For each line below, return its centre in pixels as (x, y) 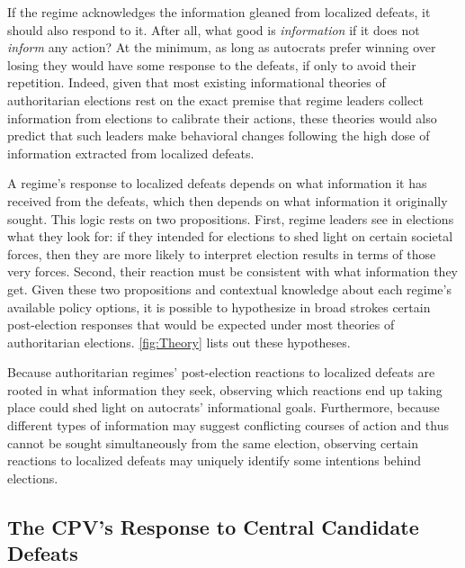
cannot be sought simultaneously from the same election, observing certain (213, 442)
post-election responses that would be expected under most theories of (201, 325)
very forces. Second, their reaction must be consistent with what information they (233, 271)
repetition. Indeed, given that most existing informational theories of (197, 82)
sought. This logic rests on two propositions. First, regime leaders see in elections (231, 218)
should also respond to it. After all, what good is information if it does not (214, 29)
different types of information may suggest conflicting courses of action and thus (228, 425)
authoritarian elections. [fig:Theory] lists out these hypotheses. (179, 342)
